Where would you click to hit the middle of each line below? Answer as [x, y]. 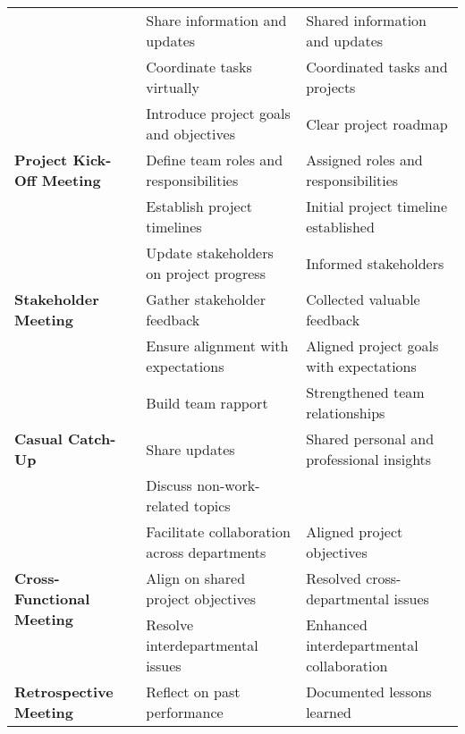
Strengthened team [365, 392]
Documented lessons [369, 692]
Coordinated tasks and [377, 67]
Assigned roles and [364, 160]
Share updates [190, 449]
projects [331, 87]
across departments [206, 552]
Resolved [334, 578]
